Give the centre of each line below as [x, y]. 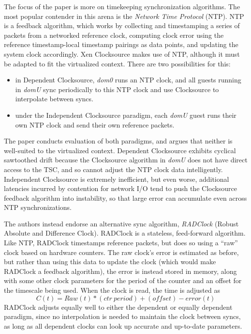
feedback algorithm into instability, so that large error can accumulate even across [125, 198]
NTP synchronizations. [38, 207]
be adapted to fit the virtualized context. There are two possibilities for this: [117, 63]
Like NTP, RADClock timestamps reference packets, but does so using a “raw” [121, 243]
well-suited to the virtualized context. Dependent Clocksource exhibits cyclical [120, 150]
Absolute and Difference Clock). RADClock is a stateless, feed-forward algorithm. [125, 233]
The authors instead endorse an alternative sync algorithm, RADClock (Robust [121, 223]
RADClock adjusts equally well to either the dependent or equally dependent [118, 307]
